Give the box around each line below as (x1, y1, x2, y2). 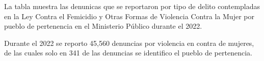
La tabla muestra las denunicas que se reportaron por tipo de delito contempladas (4, 1, 260, 11)
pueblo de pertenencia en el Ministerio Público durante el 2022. (4, 21, 202, 31)
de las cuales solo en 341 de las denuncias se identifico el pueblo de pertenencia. (4, 47, 252, 58)
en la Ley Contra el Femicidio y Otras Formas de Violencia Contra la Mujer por (4, 11, 254, 21)
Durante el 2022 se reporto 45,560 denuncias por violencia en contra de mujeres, (4, 37, 254, 48)
